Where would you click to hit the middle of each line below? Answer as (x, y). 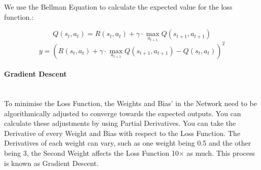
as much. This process (221, 152)
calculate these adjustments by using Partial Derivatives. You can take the (120, 123)
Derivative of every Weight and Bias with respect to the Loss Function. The (122, 133)
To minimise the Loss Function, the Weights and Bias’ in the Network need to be (130, 103)
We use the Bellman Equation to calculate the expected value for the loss (118, 7)
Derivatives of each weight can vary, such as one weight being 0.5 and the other (128, 143)
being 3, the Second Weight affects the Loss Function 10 (91, 152)
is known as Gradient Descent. (52, 163)
